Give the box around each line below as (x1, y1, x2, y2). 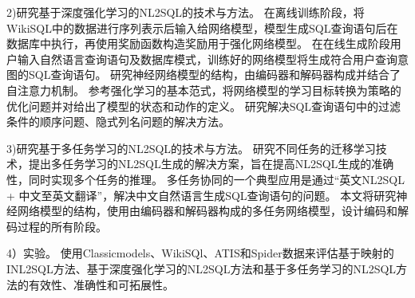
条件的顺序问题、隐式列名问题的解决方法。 (6, 113, 230, 130)
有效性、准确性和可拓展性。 (28, 276, 174, 292)
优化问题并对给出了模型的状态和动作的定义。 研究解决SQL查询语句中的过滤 (6, 97, 401, 114)
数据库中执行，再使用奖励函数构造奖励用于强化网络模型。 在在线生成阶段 (6, 35, 390, 52)
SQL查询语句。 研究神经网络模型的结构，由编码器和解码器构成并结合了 (28, 66, 401, 83)
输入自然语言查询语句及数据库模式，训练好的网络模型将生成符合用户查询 (17, 50, 397, 67)
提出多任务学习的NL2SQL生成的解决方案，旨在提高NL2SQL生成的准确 (28, 155, 394, 172)
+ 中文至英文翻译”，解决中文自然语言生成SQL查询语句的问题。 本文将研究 (6, 186, 397, 203)
